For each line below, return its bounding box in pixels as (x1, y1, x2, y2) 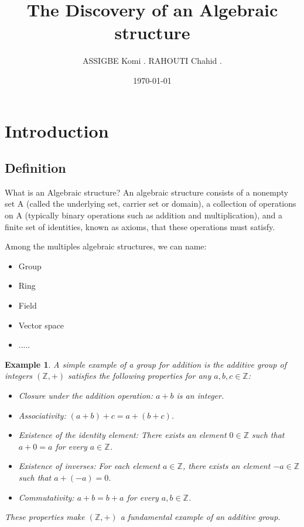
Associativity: (18, 409, 66, 421)
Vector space (18, 319, 64, 331)
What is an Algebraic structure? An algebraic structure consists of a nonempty (5, 186, 289, 198)
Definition (5, 159, 66, 177)
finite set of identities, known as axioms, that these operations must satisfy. (5, 220, 275, 232)
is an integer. (176, 389, 224, 402)
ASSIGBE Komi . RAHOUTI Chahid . (83, 54, 222, 67)
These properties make (5, 511, 85, 523)
